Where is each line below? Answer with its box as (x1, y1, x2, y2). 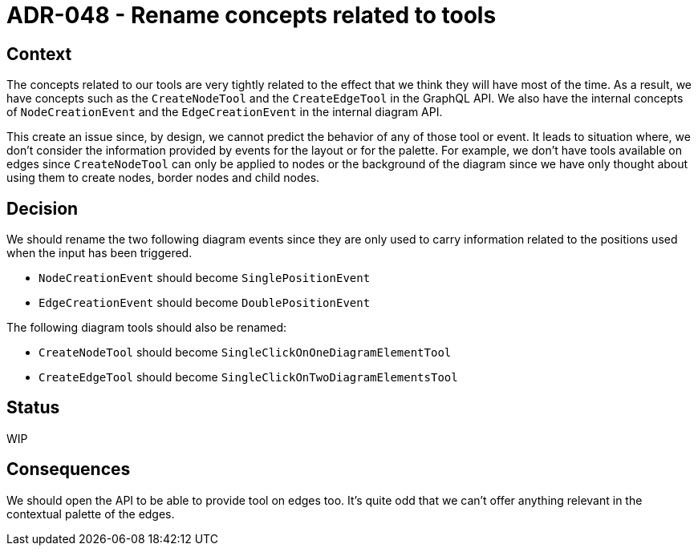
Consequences (6, 459, 131, 480)
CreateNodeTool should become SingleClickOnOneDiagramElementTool (39, 345, 452, 360)
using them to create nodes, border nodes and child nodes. (6, 171, 320, 185)
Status (6, 397, 60, 418)
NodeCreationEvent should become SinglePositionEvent (39, 271, 371, 285)
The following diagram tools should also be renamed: (6, 320, 287, 335)
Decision (6, 198, 79, 219)
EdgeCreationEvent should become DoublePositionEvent (39, 296, 371, 310)
